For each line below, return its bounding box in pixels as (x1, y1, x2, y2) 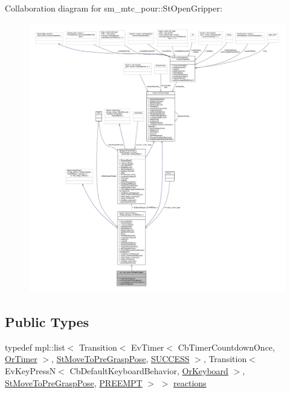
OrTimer (5, 352, 37, 365)
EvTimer (131, 340, 164, 353)
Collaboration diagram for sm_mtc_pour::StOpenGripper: (5, 2, 222, 14)
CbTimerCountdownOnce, (178, 340, 275, 353)
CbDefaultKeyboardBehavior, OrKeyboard (69, 364, 228, 377)
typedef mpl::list (5, 340, 65, 353)
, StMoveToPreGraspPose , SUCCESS (51, 352, 190, 365)
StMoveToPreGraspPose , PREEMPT (5, 376, 143, 389)
